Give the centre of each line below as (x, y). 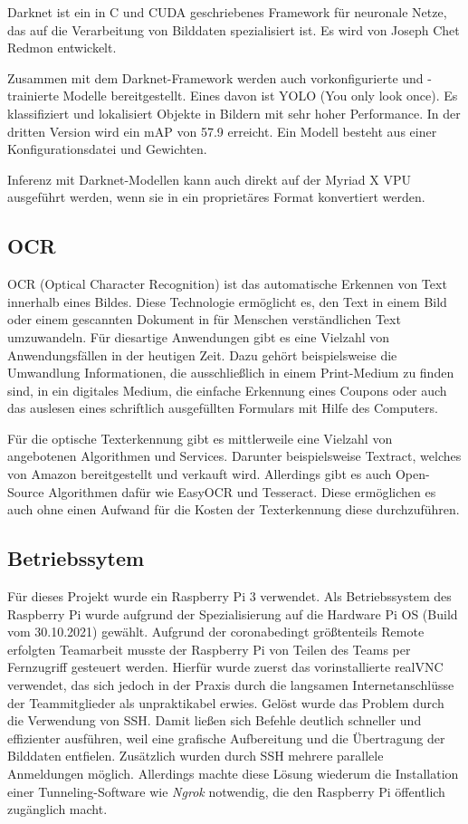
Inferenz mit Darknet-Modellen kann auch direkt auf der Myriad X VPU (209, 179)
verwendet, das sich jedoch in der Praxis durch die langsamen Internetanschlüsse (231, 685)
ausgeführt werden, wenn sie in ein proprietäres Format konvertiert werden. (216, 197)
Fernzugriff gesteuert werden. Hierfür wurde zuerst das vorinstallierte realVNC (225, 667)
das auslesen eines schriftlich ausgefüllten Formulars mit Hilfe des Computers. (223, 408)
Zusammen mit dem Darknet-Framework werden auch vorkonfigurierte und (215, 77)
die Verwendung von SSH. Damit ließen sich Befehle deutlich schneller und (215, 720)
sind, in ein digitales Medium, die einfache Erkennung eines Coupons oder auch (227, 390)
